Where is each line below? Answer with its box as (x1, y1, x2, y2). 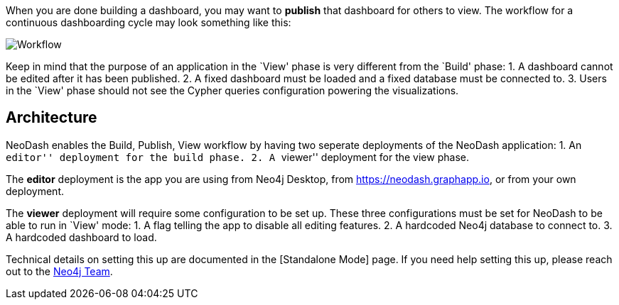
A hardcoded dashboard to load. (6, 231, 157, 243)
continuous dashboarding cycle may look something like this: (6, 16, 291, 28)
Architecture (6, 109, 97, 127)
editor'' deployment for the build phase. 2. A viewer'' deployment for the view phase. (6, 150, 469, 163)
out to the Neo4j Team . (6, 265, 113, 277)
